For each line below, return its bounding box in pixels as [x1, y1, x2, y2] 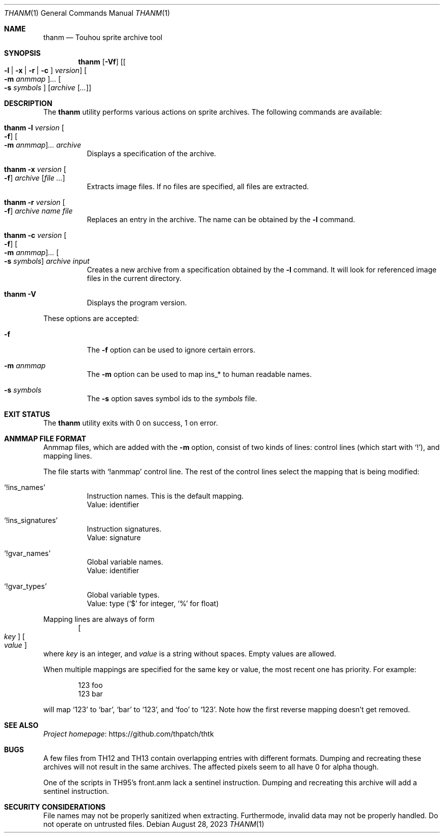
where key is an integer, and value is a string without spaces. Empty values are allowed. [43, 649, 337, 658]
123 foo [78, 681, 103, 689]
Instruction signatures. [87, 525, 162, 533]
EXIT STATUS [4, 410, 50, 419]
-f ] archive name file [4, 206, 73, 215]
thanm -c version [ [4, 231, 66, 239]
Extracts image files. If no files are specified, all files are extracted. [87, 182, 309, 191]
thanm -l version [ [4, 123, 64, 132]
